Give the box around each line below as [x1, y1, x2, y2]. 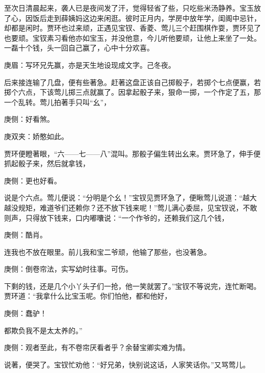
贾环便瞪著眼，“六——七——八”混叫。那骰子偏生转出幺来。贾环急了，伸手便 [4, 148, 261, 158]
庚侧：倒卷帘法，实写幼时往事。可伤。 [4, 263, 132, 274]
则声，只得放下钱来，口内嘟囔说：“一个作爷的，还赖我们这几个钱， [4, 212, 229, 223]
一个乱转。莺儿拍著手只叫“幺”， [4, 96, 111, 107]
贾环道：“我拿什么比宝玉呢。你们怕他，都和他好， [4, 290, 172, 301]
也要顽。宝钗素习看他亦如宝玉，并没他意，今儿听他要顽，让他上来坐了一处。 [4, 32, 261, 43]
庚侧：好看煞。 [4, 114, 54, 124]
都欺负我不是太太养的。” [4, 325, 83, 335]
